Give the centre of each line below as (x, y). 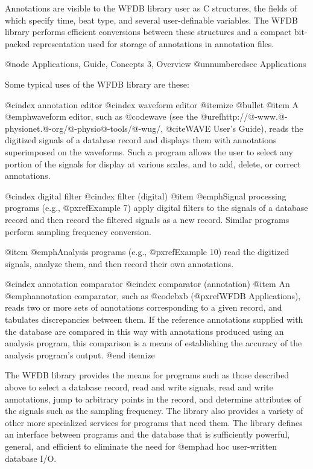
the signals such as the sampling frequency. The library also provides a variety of (154, 411)
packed (17, 43)
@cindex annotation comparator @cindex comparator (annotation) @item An (147, 284)
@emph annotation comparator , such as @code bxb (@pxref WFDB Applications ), (153, 295)
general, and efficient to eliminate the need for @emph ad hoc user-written (141, 446)
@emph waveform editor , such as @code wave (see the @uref (113, 116)
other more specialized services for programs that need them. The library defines (154, 422)
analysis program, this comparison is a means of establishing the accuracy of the (153, 343)
